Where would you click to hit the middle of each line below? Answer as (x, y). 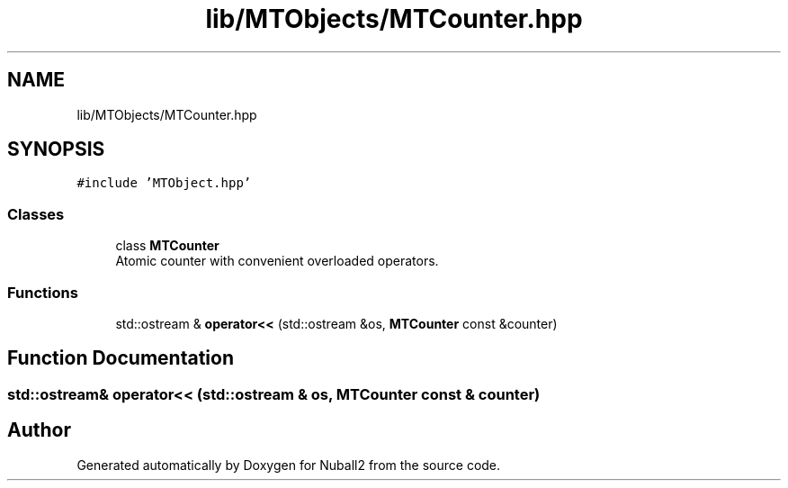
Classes (36, 214)
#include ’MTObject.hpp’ (164, 183)
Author (39, 430)
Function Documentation (121, 358)
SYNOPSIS (56, 149)
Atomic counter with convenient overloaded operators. (277, 261)
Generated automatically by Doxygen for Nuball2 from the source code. (289, 465)
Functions (43, 292)
